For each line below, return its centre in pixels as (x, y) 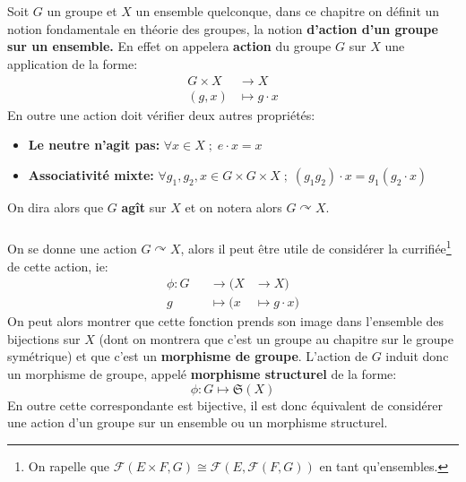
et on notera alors (233, 207)
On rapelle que (69, 465)
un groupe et (82, 11)
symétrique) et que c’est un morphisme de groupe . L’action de (187, 356)
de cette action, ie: (58, 266)
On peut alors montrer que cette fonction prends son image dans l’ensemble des (226, 321)
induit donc (417, 356)
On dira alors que (56, 207)
